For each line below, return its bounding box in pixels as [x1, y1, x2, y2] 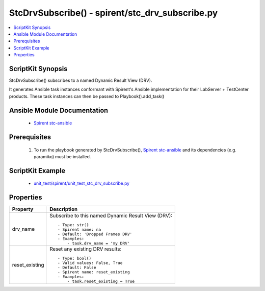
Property [12, 206, 34, 213]
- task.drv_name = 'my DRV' [67, 241, 130, 246]
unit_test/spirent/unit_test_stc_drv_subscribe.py [33, 180, 130, 186]
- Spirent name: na [57, 227, 101, 232]
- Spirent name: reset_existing [57, 269, 130, 275]
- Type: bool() [57, 256, 92, 261]
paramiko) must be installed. [33, 154, 91, 159]
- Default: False [57, 265, 97, 270]
